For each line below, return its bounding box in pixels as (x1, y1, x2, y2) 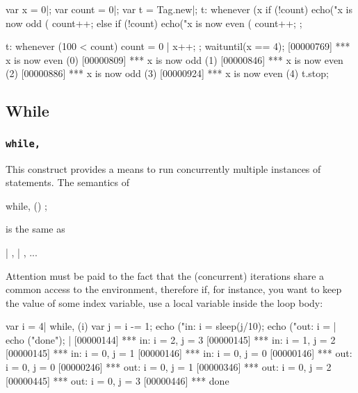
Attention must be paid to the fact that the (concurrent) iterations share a (6, 268, 325, 283)
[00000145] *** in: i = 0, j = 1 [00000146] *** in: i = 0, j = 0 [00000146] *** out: (6, 346, 352, 360)
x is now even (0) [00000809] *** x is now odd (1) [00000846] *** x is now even (6, 52, 343, 67)
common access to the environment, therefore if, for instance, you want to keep (6, 282, 342, 296)
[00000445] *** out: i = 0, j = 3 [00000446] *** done (6, 373, 229, 387)
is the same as (6, 221, 65, 236)
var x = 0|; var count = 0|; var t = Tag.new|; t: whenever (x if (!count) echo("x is (6, 2, 352, 16)
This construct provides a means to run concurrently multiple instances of (6, 161, 321, 176)
